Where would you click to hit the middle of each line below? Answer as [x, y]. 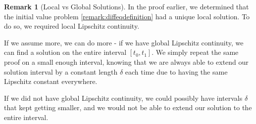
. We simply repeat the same [195, 52]
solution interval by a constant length [61, 71]
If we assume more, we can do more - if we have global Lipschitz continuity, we [124, 42]
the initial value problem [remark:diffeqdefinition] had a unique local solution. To [127, 16]
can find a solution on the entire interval [65, 52]
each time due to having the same [176, 71]
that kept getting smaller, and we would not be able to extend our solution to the [128, 107]
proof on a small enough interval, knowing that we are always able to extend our [126, 62]
